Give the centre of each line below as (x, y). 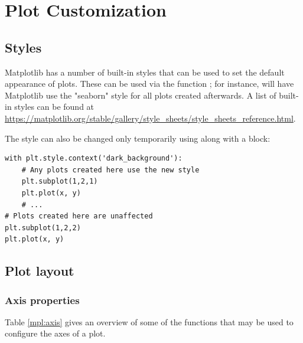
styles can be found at (54, 107)
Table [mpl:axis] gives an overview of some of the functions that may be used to (149, 321)
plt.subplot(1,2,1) (60, 182)
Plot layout (40, 271)
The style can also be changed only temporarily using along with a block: (138, 138)
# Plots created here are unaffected (79, 216)
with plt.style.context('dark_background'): (94, 159)
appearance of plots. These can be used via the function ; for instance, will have (149, 84)
